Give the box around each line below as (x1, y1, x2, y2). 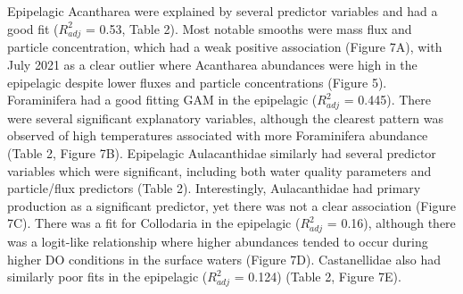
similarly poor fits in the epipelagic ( (7, 267, 208, 286)
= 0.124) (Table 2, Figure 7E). (234, 267, 401, 286)
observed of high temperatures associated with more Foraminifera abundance (7, 126, 428, 145)
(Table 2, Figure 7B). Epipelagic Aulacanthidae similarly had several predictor (7, 144, 436, 163)
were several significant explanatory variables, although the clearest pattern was (7, 108, 444, 127)
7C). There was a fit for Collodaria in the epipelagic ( (7, 214, 301, 232)
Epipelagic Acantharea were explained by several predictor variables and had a (7, 2, 438, 20)
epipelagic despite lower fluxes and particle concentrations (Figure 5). (7, 72, 387, 91)
